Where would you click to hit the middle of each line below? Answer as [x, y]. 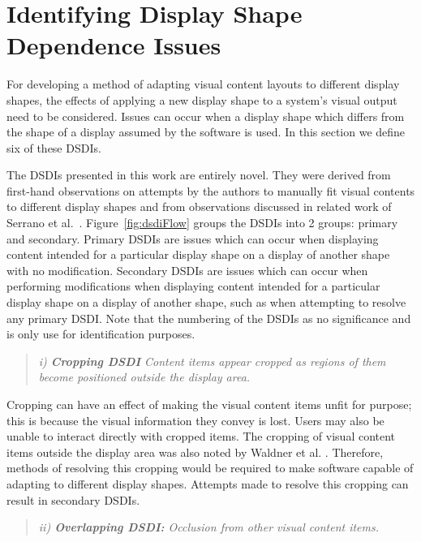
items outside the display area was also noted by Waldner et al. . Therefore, [195, 452]
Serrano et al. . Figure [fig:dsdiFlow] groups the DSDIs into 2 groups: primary [202, 223]
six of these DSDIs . [54, 147]
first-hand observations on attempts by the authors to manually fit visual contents [211, 190]
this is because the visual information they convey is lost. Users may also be [195, 420]
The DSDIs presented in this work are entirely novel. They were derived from [199, 175]
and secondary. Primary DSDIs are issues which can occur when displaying [193, 238]
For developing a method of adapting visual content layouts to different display [203, 84]
